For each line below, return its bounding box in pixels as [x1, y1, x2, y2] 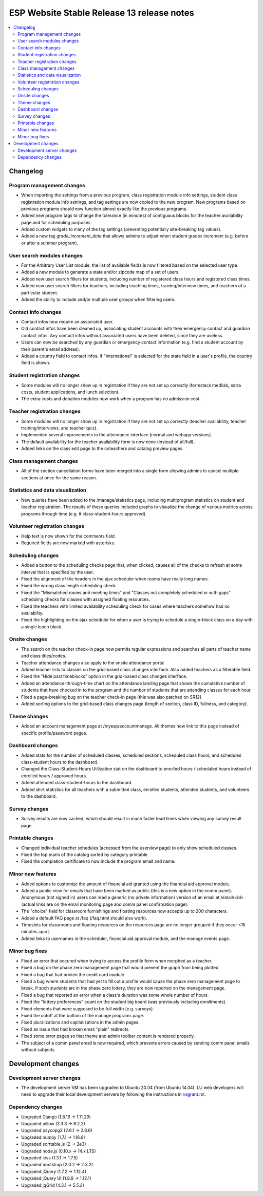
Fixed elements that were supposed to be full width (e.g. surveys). [21, 1005, 154, 1011]
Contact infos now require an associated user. [21, 319, 114, 325]
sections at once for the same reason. [21, 474, 97, 481]
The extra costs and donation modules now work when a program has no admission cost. [21, 396, 201, 402]
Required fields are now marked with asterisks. [21, 540, 115, 546]
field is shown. [21, 360, 51, 366]
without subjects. [21, 1046, 56, 1052]
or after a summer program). [21, 240, 78, 246]
